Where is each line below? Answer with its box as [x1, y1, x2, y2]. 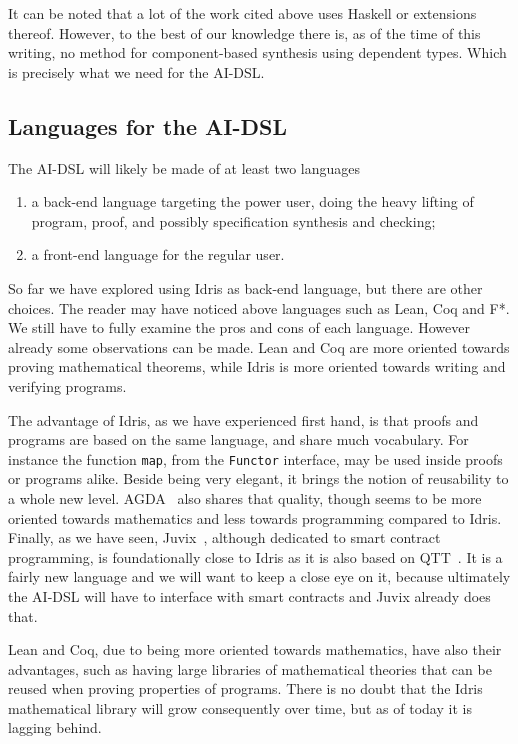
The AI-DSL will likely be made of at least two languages [8, 157, 361, 178]
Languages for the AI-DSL [8, 110, 287, 141]
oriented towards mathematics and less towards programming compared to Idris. [8, 507, 502, 528]
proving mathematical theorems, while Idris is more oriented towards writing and [8, 356, 506, 377]
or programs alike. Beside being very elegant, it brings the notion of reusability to [8, 468, 509, 489]
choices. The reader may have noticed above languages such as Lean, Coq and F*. [8, 297, 510, 318]
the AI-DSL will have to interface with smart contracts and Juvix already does [8, 585, 491, 606]
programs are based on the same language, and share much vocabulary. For [8, 429, 469, 450]
